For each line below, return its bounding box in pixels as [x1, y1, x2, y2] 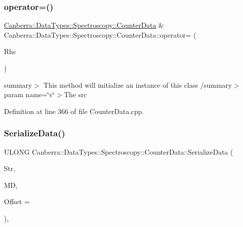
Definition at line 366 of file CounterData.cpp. [4, 106, 144, 116]
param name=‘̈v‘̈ [4, 89, 55, 100]
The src [63, 89, 87, 100]
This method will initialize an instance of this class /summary [43, 79, 232, 90]
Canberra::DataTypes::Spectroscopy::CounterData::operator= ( [4, 29, 196, 40]
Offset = [4, 196, 30, 207]
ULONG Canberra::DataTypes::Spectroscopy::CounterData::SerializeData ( [4, 146, 233, 157]
